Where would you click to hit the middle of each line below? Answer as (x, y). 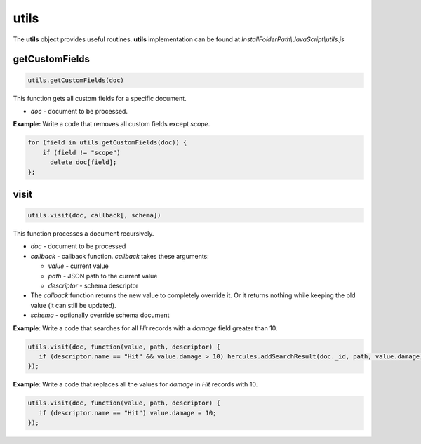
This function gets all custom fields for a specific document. (100, 98)
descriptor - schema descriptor (93, 285)
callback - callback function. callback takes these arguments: (120, 256)
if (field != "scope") (81, 152)
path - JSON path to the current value (103, 276)
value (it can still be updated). (74, 305)
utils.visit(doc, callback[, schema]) (94, 215)
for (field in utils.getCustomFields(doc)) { (107, 143)
